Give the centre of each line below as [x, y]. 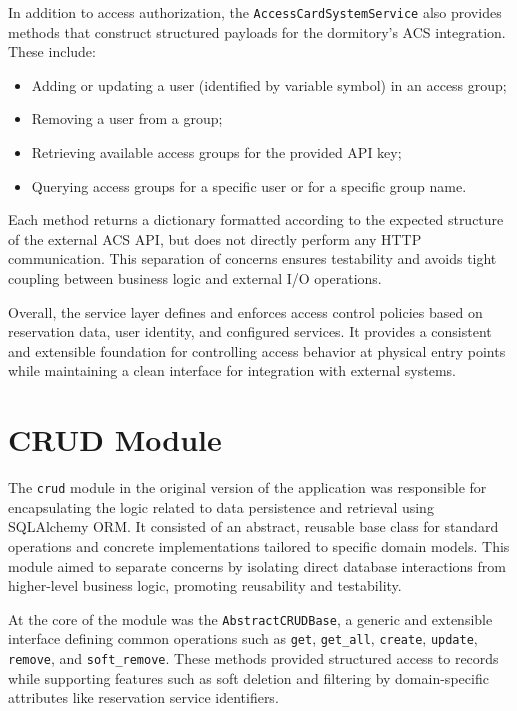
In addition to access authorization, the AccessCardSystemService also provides [255, 12]
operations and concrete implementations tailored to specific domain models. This [259, 545]
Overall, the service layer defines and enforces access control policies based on [245, 311]
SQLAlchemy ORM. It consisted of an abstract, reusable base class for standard [253, 526]
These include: [52, 51]
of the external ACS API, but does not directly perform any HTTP [215, 238]
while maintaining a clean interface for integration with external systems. [232, 370]
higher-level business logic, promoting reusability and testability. [205, 585]
